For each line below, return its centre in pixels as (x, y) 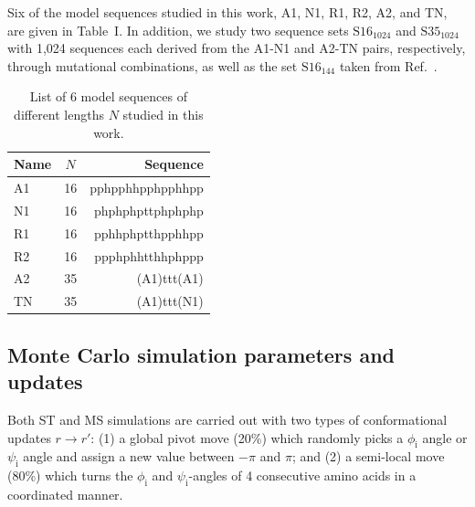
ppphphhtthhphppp (149, 255)
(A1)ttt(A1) (170, 278)
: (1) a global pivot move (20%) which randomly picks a (247, 437)
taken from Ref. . (388, 65)
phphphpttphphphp (148, 210)
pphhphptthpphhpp (148, 232)
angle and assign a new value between (129, 456)
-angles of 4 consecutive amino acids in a (302, 475)
